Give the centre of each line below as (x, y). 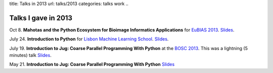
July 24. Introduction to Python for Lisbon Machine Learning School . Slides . (89, 39)
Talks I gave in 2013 (41, 18)
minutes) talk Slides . (30, 55)
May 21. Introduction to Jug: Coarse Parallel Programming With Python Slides (92, 64)
